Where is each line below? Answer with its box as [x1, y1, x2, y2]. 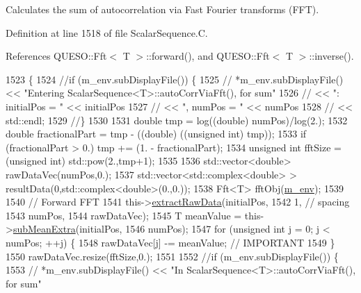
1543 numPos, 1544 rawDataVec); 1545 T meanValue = [6, 208, 242, 222]
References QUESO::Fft [6, 49, 107, 63]
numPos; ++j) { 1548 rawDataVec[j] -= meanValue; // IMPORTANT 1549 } [6, 235, 335, 249]
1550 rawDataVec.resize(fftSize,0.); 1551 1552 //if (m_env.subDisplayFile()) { [6, 249, 339, 263]
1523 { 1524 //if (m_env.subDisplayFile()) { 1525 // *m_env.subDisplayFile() [6, 72, 344, 86]
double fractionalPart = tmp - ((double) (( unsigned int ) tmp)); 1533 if [6, 126, 307, 141]
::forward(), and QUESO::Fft [146, 49, 270, 63]
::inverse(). [309, 49, 354, 63]
